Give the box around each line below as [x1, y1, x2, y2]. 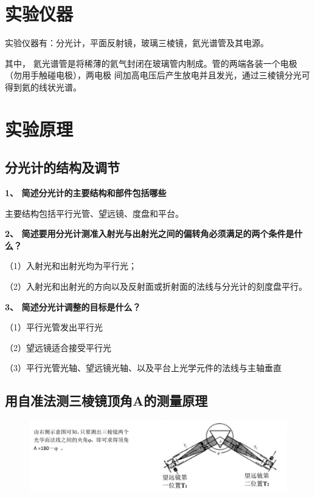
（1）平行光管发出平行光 [5, 321, 103, 333]
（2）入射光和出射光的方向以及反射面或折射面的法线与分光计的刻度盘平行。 [5, 280, 307, 293]
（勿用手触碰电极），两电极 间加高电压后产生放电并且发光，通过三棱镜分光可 [5, 69, 310, 81]
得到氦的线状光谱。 [5, 80, 81, 93]
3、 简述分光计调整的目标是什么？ [5, 300, 141, 313]
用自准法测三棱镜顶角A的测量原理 [5, 391, 208, 410]
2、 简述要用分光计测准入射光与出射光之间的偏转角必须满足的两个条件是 [5, 227, 294, 240]
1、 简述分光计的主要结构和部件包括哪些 [5, 186, 167, 199]
